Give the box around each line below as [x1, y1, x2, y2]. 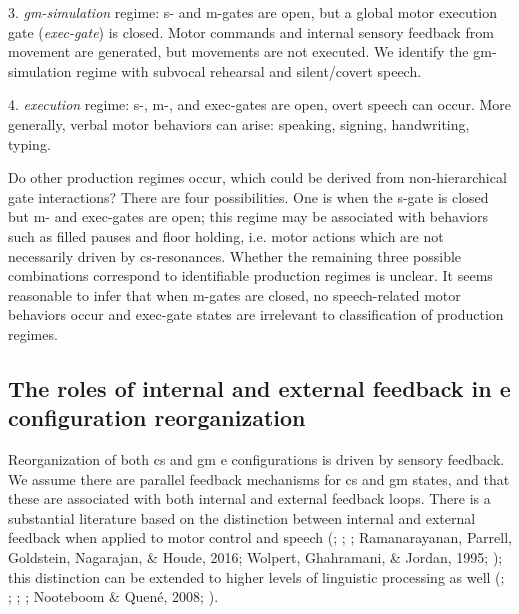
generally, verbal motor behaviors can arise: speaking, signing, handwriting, [8, 113, 470, 134]
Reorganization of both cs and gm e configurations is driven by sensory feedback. [8, 449, 505, 470]
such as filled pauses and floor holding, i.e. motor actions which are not [8, 225, 444, 246]
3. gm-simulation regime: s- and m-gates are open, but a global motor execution [8, 2, 497, 22]
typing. [8, 133, 51, 154]
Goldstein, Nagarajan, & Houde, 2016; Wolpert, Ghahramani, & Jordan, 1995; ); [8, 547, 503, 568]
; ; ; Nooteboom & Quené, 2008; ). [8, 586, 219, 607]
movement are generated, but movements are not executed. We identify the [8, 41, 469, 62]
